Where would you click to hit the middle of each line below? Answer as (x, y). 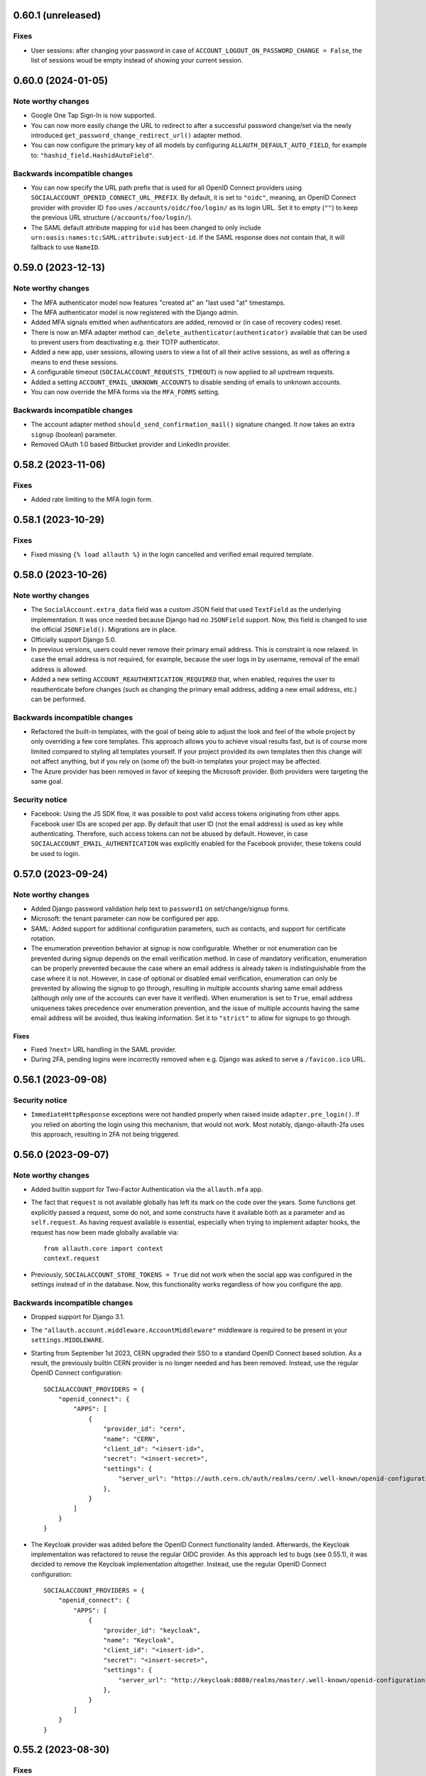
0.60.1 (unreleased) (57, 15)
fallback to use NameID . (65, 247)
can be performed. (58, 699)
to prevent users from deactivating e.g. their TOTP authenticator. (125, 342)
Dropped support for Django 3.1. (78, 1317)
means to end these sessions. (75, 362)
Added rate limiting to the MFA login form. (92, 499)
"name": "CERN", (131, 1439)
